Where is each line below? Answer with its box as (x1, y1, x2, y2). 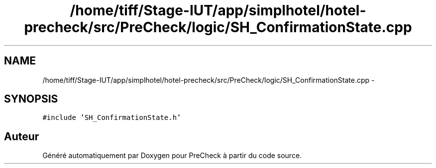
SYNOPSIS (4, 93, 58, 106)
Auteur (4, 130, 39, 143)
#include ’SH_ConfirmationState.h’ (42, 113, 181, 122)
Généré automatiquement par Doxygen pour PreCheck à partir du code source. (42, 151, 302, 160)
